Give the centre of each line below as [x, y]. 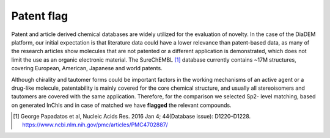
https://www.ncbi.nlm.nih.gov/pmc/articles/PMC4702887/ [95, 125]
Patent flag [40, 16]
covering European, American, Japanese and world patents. [87, 68]
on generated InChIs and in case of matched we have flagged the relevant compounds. [121, 105]
